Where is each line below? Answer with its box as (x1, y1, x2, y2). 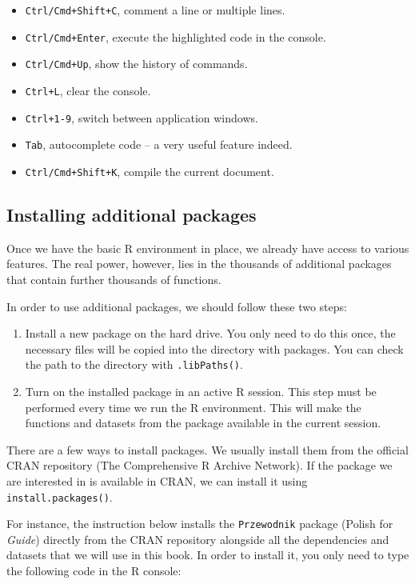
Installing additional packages (6, 202, 257, 226)
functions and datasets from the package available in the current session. (25, 414, 381, 431)
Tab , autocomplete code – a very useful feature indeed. (25, 136, 293, 153)
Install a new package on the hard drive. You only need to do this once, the (25, 325, 396, 342)
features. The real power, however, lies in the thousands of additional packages (6, 255, 392, 272)
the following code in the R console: (6, 562, 182, 579)
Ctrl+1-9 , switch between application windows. (25, 109, 258, 126)
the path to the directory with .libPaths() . (25, 356, 243, 373)
